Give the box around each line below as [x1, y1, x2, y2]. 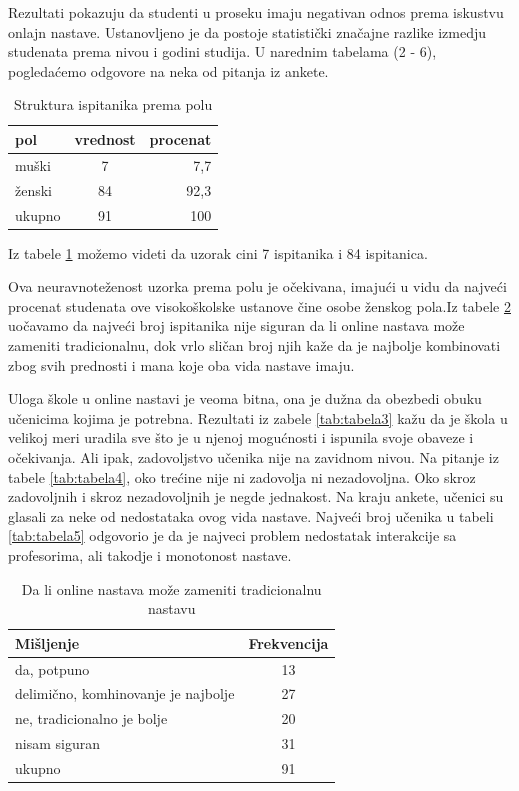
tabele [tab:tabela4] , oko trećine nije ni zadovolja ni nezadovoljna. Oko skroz [8, 466, 476, 487]
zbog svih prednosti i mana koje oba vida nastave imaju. [8, 354, 355, 375]
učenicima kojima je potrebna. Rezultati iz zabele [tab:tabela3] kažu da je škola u [8, 407, 508, 428]
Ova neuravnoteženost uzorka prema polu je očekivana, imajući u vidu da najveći [8, 276, 507, 297]
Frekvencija [248, 632, 329, 653]
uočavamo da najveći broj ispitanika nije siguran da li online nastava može [8, 315, 465, 336]
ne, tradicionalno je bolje [15, 708, 168, 729]
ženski [15, 179, 53, 200]
